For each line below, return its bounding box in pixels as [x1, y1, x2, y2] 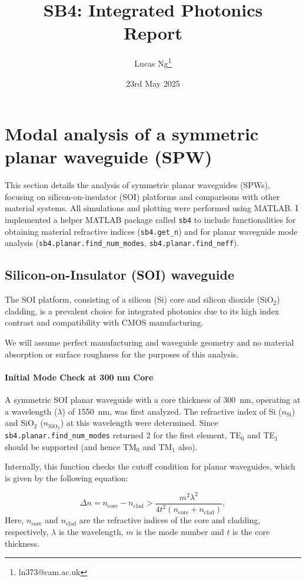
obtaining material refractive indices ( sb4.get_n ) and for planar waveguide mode [5, 225, 298, 237]
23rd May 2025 [126, 77, 180, 89]
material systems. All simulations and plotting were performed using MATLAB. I [5, 202, 298, 214]
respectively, [5, 525, 49, 537]
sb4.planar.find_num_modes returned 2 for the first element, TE [5, 429, 241, 441]
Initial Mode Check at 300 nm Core [5, 370, 154, 383]
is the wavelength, [58, 525, 124, 537]
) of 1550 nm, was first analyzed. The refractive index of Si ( [62, 405, 282, 417]
